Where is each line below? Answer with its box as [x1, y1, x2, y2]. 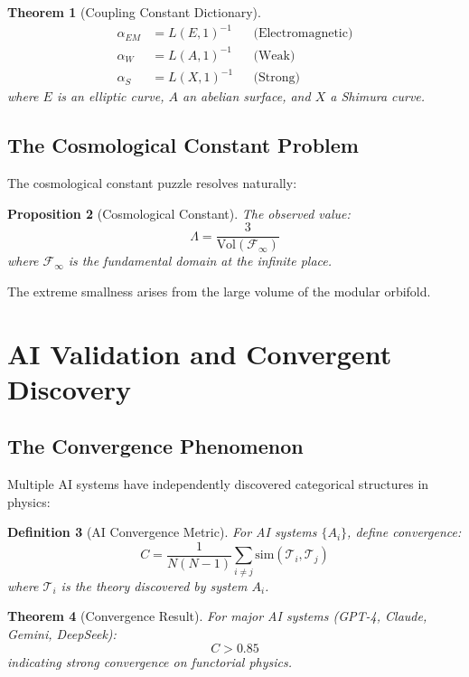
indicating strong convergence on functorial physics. [7, 652, 293, 671]
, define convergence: [347, 522, 462, 541]
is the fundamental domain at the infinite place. [68, 251, 333, 270]
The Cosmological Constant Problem [7, 131, 359, 159]
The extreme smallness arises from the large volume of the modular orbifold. [7, 281, 431, 300]
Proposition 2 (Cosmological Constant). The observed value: [7, 203, 351, 222]
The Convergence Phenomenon [7, 432, 304, 460]
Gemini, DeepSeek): [7, 624, 117, 643]
